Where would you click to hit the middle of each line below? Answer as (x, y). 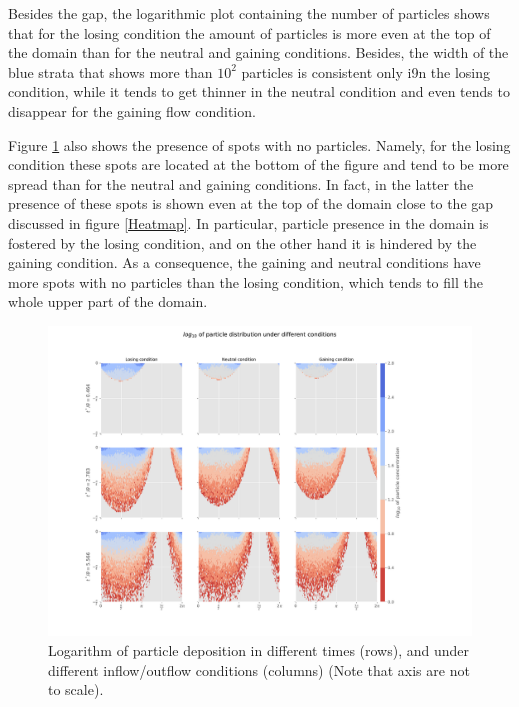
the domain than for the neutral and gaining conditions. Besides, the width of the (258, 52)
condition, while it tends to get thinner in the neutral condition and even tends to (259, 91)
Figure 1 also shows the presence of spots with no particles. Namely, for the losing (259, 144)
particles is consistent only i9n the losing (366, 71)
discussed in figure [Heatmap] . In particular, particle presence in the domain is (248, 222)
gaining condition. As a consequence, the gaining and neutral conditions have (244, 262)
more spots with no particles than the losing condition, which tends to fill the (245, 281)
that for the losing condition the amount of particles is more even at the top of (249, 32)
